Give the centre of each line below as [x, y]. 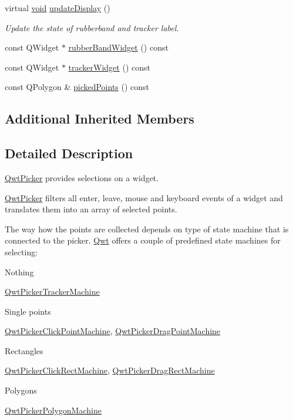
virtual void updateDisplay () [58, 8]
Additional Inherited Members [100, 119]
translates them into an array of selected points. [91, 209]
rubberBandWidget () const [118, 47]
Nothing [19, 271]
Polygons [21, 390]
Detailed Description [69, 153]
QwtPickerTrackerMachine [52, 291]
